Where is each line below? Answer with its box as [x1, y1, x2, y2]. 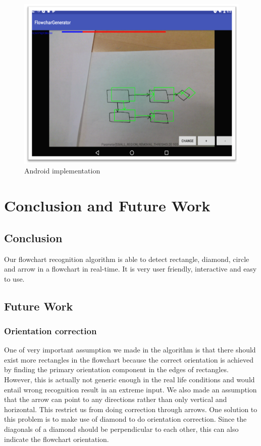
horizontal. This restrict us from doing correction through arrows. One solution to [4, 404, 257, 414]
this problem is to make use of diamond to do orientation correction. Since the [4, 414, 247, 424]
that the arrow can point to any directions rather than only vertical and [4, 394, 227, 405]
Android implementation [24, 165, 100, 176]
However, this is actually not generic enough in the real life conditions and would [4, 374, 255, 385]
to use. [4, 273, 25, 284]
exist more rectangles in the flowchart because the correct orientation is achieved [4, 354, 253, 365]
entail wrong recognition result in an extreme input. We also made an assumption [4, 384, 257, 394]
